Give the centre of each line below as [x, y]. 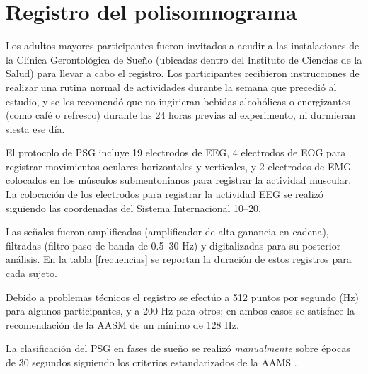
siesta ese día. [35, 128]
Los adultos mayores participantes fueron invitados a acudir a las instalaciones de [183, 46]
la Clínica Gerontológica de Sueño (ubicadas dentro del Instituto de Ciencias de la [184, 59]
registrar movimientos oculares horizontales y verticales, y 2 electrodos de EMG [179, 166]
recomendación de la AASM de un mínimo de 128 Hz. [122, 324]
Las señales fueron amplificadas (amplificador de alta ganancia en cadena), [167, 232]
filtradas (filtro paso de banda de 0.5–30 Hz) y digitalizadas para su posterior [173, 245]
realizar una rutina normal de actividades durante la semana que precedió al [171, 87]
